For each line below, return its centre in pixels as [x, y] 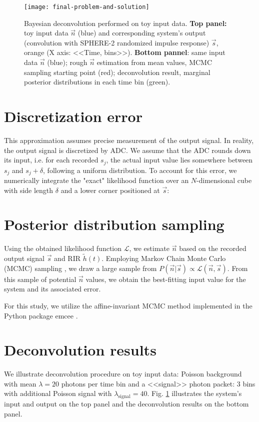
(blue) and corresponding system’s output [142, 33]
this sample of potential [40, 279]
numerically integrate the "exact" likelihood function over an [96, 180]
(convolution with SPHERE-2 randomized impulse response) [117, 42]
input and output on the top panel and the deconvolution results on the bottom [126, 404]
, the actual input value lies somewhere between [179, 160]
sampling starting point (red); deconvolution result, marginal [117, 72]
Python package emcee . [41, 315]
